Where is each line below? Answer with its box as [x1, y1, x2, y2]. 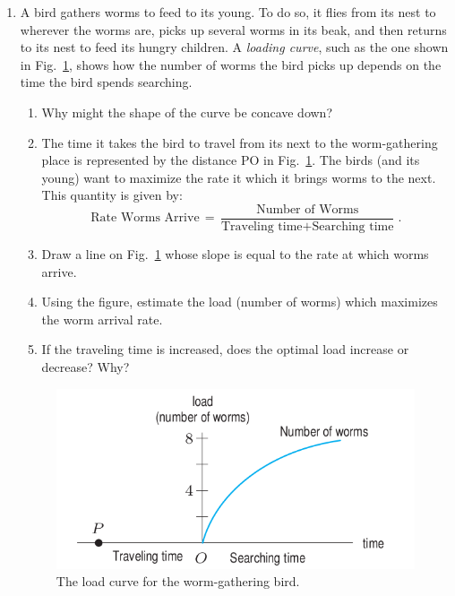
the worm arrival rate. [41, 309, 163, 328]
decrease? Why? [41, 357, 130, 376]
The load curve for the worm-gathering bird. [56, 572, 300, 591]
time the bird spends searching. [20, 73, 193, 91]
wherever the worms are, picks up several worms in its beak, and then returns [20, 20, 447, 39]
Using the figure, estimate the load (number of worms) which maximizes [41, 292, 438, 311]
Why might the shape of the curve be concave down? [41, 102, 333, 121]
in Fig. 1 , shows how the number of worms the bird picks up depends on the [20, 55, 442, 73]
